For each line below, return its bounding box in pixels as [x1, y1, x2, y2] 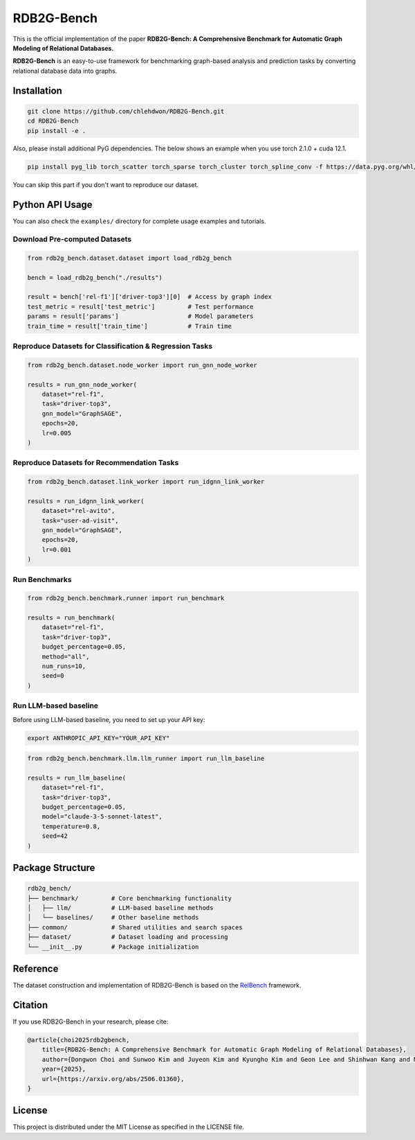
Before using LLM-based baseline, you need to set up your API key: [12, 715, 205, 724]
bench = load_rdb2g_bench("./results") [27, 274, 163, 281]
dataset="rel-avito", [41, 507, 116, 515]
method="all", [41, 652, 90, 660]
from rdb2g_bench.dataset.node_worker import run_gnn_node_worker [27, 361, 257, 369]
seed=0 [41, 672, 64, 680]
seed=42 [41, 832, 68, 840]
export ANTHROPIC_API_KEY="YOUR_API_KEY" [27, 734, 170, 742]
